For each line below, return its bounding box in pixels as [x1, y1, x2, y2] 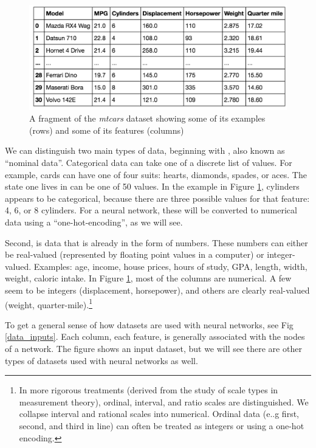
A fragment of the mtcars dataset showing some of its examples [29, 112, 266, 125]
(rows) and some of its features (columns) [29, 123, 184, 136]
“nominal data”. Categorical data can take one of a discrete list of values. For [5, 156, 292, 169]
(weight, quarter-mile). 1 [5, 296, 92, 311]
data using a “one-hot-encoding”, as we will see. [5, 216, 183, 228]
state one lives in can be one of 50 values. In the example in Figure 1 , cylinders [5, 180, 300, 193]
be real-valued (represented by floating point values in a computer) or [5, 248, 264, 261]
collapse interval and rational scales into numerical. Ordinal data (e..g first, [19, 407, 299, 420]
